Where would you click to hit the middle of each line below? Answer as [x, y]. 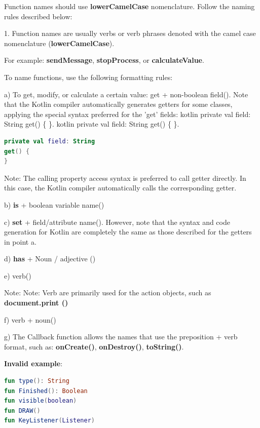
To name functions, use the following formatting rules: [88, 77]
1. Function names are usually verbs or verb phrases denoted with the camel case [130, 33]
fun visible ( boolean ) [41, 401]
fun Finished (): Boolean [46, 391]
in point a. [20, 241]
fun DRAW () [22, 411]
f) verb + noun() [30, 319]
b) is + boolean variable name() [54, 204]
